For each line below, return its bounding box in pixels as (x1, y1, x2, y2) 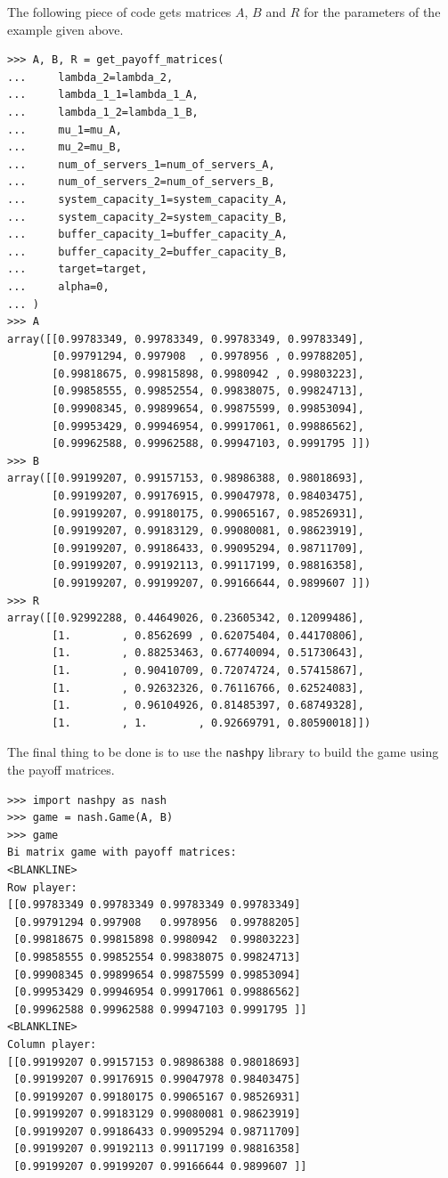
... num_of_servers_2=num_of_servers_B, (7, 175, 275, 189)
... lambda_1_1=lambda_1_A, (7, 88, 199, 102)
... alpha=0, (7, 280, 110, 293)
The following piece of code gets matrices (7, 3, 232, 20)
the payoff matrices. (7, 760, 115, 778)
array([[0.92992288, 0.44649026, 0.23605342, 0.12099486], (7, 612, 364, 625)
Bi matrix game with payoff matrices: (7, 846, 237, 859)
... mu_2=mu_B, (7, 141, 122, 154)
